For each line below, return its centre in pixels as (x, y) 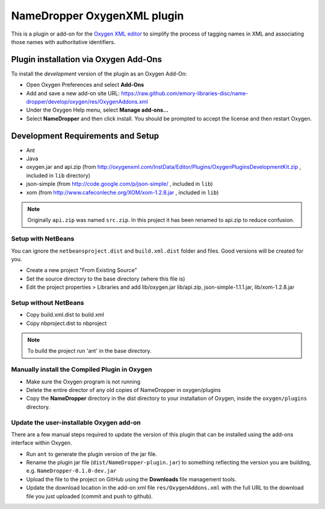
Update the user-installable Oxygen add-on (76, 422)
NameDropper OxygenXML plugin (97, 16)
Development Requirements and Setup (85, 136)
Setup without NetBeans (48, 303)
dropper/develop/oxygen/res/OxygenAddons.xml (87, 102)
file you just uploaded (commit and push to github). (90, 496)
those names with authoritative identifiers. (63, 42)
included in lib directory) (58, 175)
